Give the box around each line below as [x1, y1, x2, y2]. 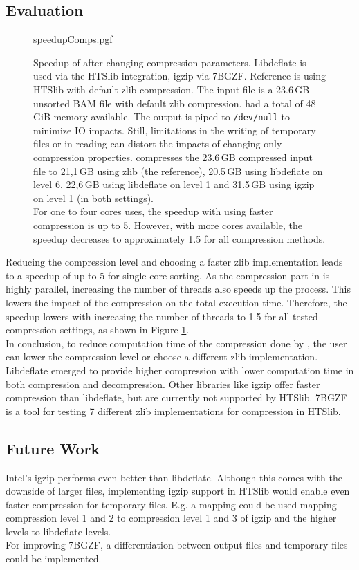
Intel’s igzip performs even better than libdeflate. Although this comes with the [6, 470, 342, 484]
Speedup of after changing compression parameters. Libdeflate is [33, 55, 306, 69]
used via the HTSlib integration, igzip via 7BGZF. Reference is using [33, 68, 326, 83]
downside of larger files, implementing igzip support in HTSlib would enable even [6, 484, 350, 498]
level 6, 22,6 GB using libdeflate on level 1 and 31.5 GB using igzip [33, 177, 315, 192]
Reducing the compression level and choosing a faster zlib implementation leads [6, 255, 343, 269]
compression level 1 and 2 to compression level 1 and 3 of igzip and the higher [6, 511, 337, 525]
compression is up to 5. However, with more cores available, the [33, 217, 302, 232]
